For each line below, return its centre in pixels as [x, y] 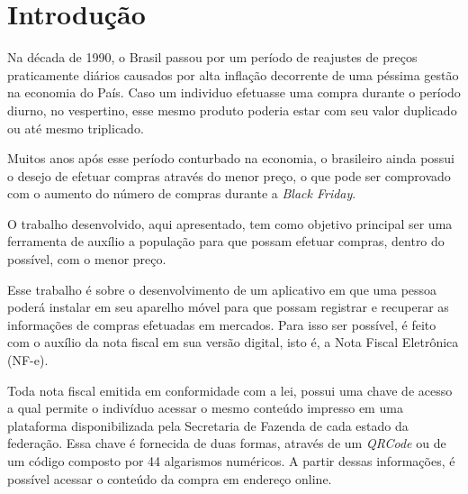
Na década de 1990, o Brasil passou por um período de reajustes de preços [212, 57]
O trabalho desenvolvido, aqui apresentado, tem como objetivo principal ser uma [230, 223]
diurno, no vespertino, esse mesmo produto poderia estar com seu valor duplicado [232, 110]
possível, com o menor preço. [87, 259]
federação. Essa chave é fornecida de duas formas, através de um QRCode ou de [227, 443]
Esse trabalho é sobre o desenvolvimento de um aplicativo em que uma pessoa [222, 289]
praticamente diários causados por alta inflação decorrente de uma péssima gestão [233, 74]
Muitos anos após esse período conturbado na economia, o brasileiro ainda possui [231, 158]
